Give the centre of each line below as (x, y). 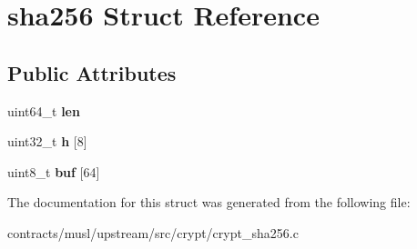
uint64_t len (44, 110)
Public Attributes (92, 72)
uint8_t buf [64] (54, 171)
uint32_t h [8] (47, 141)
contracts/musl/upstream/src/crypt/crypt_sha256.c (153, 232)
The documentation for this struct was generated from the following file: (209, 202)
